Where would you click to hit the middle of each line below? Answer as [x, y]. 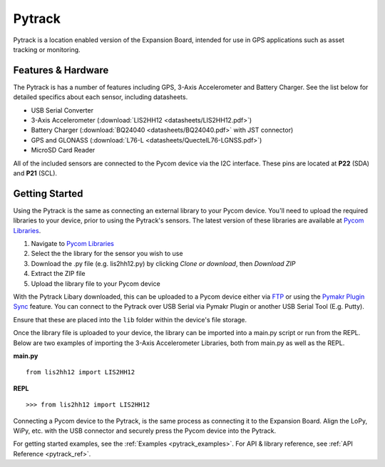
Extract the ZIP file [58, 274]
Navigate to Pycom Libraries [72, 244]
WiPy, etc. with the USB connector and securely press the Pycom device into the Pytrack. [145, 431]
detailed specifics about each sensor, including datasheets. [101, 97]
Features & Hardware [61, 70]
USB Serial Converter [62, 110]
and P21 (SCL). [35, 173]
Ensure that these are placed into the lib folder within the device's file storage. [130, 319]
